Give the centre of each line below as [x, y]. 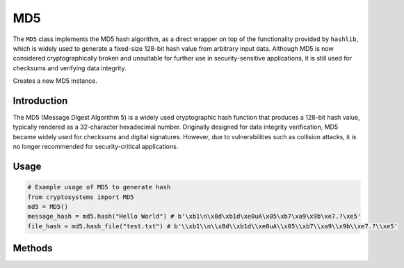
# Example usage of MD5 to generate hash [99, 187]
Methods [33, 248]
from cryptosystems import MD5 [81, 197]
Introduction [40, 101]
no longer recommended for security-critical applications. [96, 147]
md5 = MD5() [48, 206]
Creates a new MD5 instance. [55, 81]
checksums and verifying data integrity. [70, 68]
